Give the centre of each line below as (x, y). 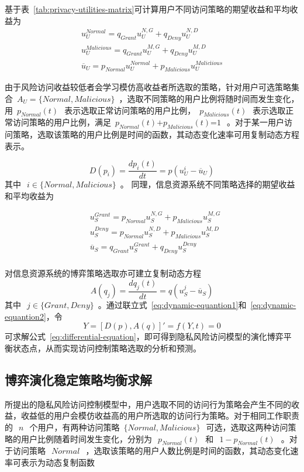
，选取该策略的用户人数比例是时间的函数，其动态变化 (188, 451)
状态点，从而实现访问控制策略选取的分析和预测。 (107, 348)
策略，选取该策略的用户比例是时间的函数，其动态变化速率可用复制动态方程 (156, 134)
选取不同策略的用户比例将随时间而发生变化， (213, 98)
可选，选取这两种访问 (247, 427)
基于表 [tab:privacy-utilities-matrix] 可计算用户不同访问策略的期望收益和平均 (147, 9)
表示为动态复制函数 (58, 462)
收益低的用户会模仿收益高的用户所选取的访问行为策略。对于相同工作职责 (160, 415)
